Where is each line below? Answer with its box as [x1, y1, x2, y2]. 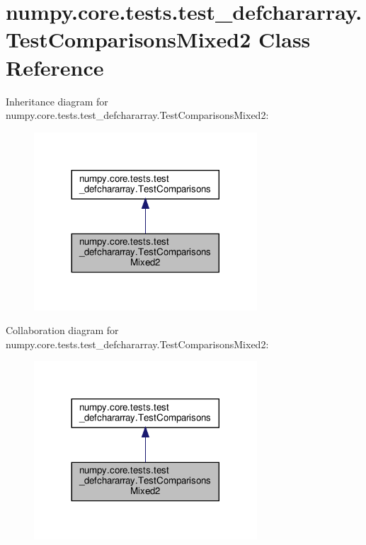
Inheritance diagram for [6, 93, 108, 108]
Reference [6, 52, 104, 81]
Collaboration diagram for [6, 323, 119, 338]
